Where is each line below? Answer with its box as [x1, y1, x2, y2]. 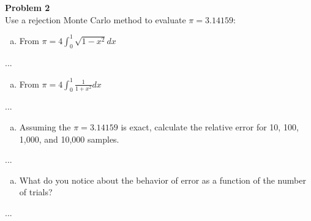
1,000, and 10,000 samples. [19, 132, 119, 145]
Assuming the [19, 120, 71, 133]
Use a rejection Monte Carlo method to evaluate [5, 13, 186, 26]
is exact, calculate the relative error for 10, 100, [121, 120, 299, 133]
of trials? [19, 185, 53, 198]
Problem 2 [5, 1, 50, 13]
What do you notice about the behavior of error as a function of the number [19, 173, 306, 186]
